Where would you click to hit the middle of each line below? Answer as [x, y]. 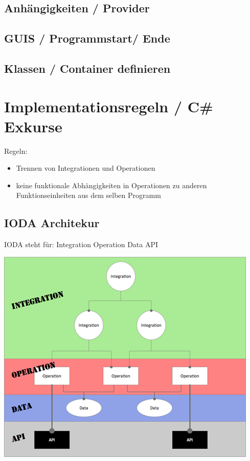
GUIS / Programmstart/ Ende [87, 38]
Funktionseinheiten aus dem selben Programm [88, 195]
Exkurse [33, 126]
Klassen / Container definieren [87, 68]
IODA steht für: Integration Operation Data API [81, 244]
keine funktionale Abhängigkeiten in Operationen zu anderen [111, 185]
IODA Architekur [52, 223]
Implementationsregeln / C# [109, 106]
